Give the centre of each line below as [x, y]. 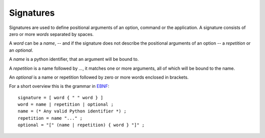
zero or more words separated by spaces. [52, 34]
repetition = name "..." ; [50, 118]
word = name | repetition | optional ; [66, 105]
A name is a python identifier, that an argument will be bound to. [74, 59]
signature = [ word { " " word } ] [61, 97]
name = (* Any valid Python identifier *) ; [72, 111]
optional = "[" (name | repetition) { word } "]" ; [81, 125]
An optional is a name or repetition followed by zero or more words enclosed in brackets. [99, 77]
